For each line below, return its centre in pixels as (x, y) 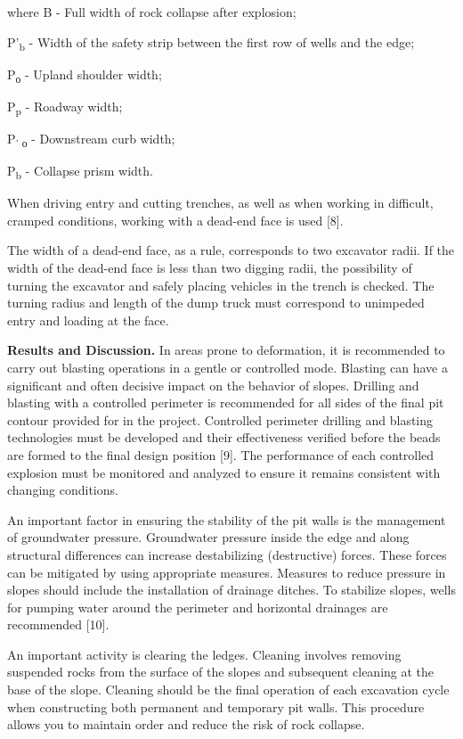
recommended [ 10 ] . (58, 624)
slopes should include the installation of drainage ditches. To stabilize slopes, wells (231, 590)
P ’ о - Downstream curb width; (91, 139)
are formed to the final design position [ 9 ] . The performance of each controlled (221, 454)
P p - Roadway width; (65, 107)
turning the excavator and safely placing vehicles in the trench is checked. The (221, 285)
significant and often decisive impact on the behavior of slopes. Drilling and (213, 385)
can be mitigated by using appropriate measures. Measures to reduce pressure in (227, 572)
